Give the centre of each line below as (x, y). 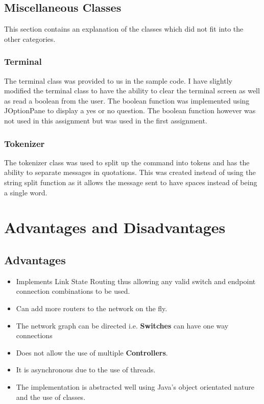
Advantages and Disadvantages (115, 227)
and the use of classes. (51, 397)
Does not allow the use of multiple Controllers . (92, 352)
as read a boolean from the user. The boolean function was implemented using (127, 100)
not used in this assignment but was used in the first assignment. (106, 120)
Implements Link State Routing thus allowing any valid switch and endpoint (136, 281)
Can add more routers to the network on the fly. (92, 308)
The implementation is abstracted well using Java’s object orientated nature (135, 386)
